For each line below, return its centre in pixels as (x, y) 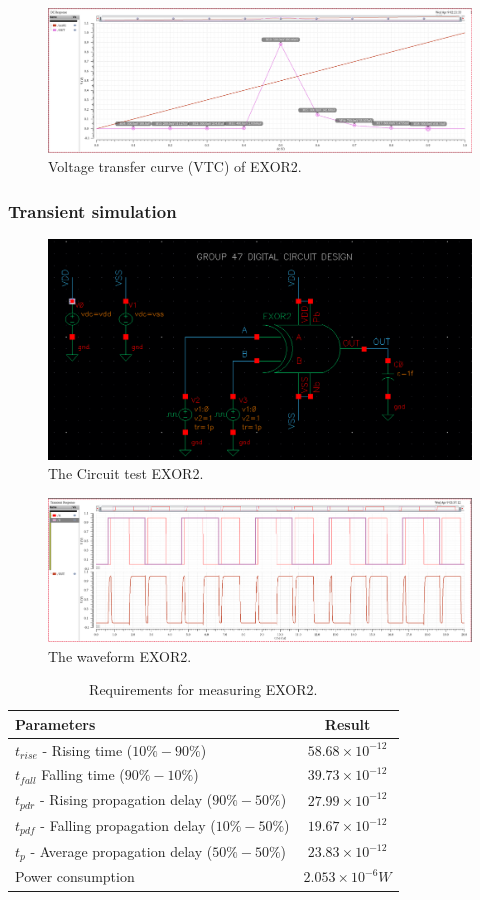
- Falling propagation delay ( (128, 825)
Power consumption (75, 876)
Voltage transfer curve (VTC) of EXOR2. (175, 166)
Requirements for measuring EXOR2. (203, 689)
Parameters (55, 723)
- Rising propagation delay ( (126, 799)
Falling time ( (83, 774)
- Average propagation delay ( (121, 850)
